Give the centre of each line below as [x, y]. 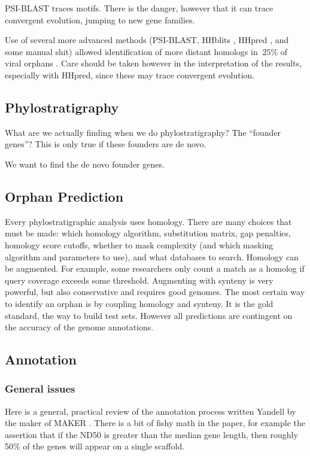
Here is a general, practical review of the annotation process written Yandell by [151, 411]
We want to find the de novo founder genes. [85, 164]
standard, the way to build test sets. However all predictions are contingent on [149, 315]
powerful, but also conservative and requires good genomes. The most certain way [155, 292]
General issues [40, 389]
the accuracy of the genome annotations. [79, 327]
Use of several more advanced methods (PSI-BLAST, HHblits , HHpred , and [147, 40]
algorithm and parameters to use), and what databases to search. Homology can [152, 256]
